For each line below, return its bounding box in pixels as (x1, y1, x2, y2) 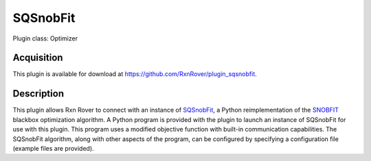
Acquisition (12, 52, 63, 64)
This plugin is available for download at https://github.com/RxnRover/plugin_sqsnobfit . (12, 70, 257, 78)
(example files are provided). (12, 144, 94, 152)
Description (12, 88, 65, 99)
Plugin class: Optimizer (12, 34, 78, 42)
